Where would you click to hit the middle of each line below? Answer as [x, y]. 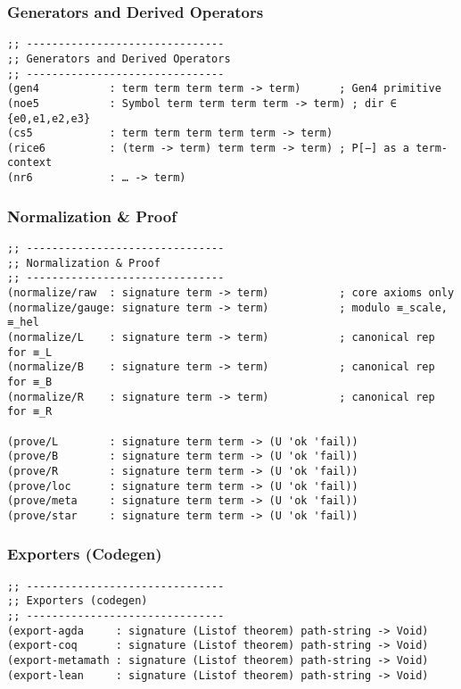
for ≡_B [30, 382]
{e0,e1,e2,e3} [49, 118]
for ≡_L [30, 352]
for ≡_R [30, 412]
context [30, 163]
